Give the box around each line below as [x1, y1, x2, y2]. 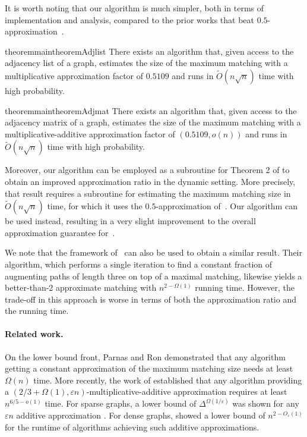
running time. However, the [195, 281, 295, 294]
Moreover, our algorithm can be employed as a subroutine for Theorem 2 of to [5, 164, 290, 176]
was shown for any [232, 397, 299, 410]
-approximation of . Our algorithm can [156, 200, 297, 212]
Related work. [5, 328, 64, 340]
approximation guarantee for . [5, 226, 115, 238]
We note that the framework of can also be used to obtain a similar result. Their [5, 246, 302, 259]
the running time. [5, 304, 69, 317]
